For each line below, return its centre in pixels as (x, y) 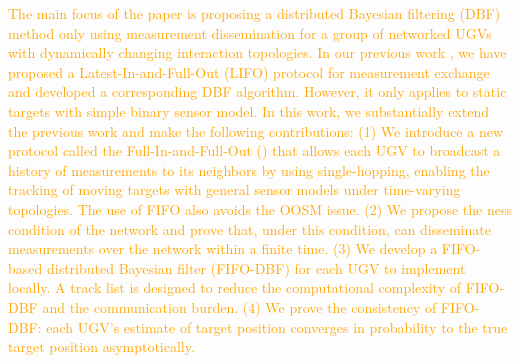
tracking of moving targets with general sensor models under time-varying (234, 189)
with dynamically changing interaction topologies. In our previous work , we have (257, 52)
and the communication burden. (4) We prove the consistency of (239, 306)
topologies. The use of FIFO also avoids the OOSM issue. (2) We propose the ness (260, 208)
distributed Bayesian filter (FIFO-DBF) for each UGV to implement (256, 267)
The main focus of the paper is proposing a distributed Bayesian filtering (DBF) (254, 13)
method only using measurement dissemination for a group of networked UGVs (250, 32)
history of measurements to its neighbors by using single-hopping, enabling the (249, 169)
